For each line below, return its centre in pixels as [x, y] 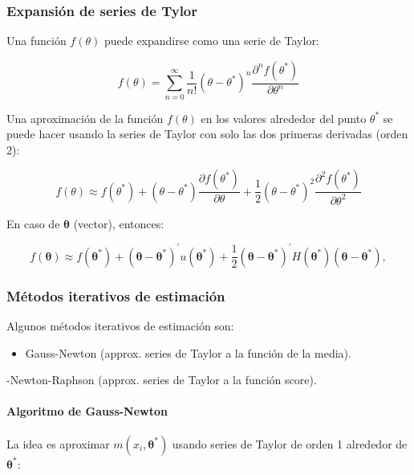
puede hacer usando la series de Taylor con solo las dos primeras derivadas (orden [207, 134]
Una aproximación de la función [85, 118]
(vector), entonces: [119, 223]
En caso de [33, 223]
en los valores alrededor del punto [284, 118]
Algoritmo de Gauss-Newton [87, 411]
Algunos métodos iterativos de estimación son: [120, 326]
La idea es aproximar [58, 443]
